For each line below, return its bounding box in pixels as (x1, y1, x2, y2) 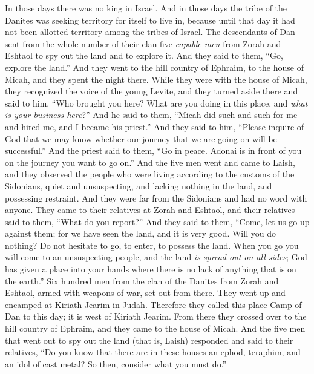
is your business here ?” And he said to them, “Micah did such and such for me (5, 108, 298, 121)
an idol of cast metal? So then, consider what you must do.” (5, 357, 227, 370)
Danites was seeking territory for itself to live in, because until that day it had (5, 13, 295, 26)
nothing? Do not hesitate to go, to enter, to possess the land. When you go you (5, 238, 299, 251)
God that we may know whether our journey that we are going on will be (5, 132, 277, 145)
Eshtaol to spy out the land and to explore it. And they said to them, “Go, (5, 49, 283, 62)
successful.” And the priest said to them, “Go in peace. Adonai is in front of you (5, 144, 302, 157)
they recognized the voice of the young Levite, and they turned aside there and (5, 85, 298, 97)
